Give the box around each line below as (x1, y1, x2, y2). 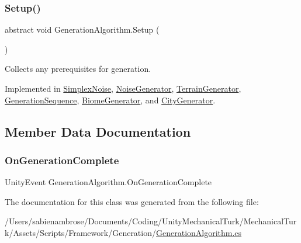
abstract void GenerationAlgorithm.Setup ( (5, 23, 160, 36)
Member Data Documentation (5, 122, 191, 140)
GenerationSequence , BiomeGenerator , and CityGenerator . (5, 93, 216, 106)
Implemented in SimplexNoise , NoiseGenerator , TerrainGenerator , (5, 82, 241, 94)
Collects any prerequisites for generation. (5, 63, 151, 75)
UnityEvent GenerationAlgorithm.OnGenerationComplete (5, 176, 212, 188)
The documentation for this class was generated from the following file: (5, 195, 259, 207)
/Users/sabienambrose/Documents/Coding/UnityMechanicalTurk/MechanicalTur (5, 215, 297, 227)
